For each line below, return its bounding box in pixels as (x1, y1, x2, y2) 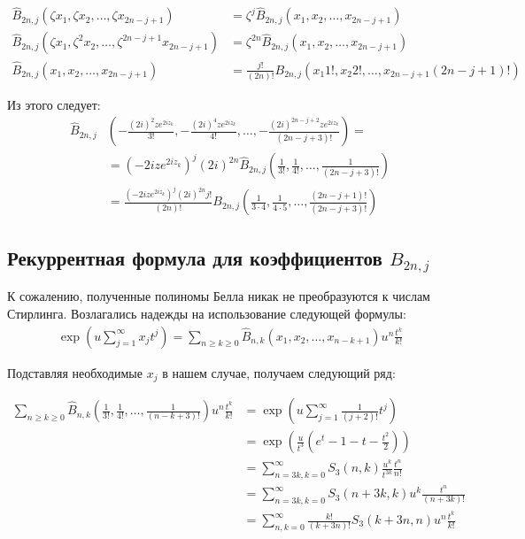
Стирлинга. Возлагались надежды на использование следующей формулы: (7, 304, 406, 322)
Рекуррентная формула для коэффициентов (7, 243, 382, 271)
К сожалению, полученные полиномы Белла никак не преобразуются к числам (7, 287, 430, 305)
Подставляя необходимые (7, 363, 143, 381)
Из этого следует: (7, 95, 101, 113)
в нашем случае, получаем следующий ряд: (162, 363, 396, 381)
